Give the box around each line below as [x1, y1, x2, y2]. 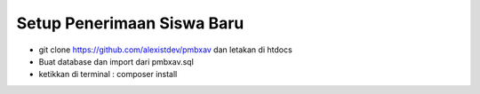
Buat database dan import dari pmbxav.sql [38, 56, 195, 67]
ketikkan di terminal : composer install [38, 69, 178, 80]
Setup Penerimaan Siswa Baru [16, 13, 244, 33]
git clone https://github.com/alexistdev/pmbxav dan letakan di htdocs [38, 44, 292, 55]
